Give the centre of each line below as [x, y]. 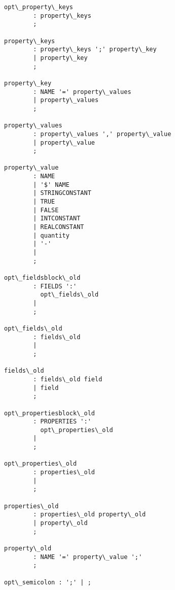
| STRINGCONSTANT [62, 193]
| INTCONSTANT [57, 219]
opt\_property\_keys [39, 7]
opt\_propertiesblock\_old [49, 413]
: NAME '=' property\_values [82, 92]
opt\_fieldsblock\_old [42, 278]
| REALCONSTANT [59, 227]
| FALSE [46, 210]
